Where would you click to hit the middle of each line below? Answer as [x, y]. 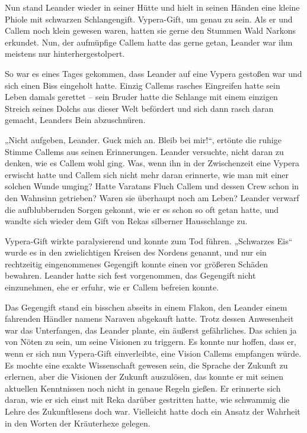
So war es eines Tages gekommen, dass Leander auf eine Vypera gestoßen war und [153, 73]
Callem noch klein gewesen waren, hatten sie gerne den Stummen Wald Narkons [151, 30]
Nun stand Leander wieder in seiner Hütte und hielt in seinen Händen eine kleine [152, 7]
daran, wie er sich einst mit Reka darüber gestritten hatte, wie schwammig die [147, 400]
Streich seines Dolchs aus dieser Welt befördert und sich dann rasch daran [139, 108]
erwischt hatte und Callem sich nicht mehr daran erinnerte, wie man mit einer [147, 174]
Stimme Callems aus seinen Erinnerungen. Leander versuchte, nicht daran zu [144, 151]
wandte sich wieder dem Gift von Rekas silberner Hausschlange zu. [126, 221]
